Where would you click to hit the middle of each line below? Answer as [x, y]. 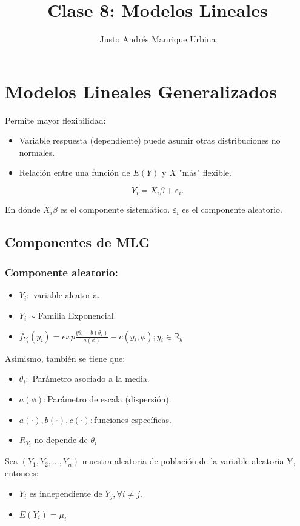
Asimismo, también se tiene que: [65, 358]
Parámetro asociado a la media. [91, 378]
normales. [37, 152]
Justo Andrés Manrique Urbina [158, 39]
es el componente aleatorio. [232, 209]
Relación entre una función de [75, 172]
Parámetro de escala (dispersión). [109, 399]
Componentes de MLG [78, 242]
